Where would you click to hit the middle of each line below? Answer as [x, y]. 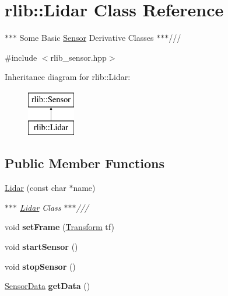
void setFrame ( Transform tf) [59, 227]
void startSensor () [41, 247]
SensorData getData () [48, 286]
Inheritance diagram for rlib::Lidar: [68, 77]
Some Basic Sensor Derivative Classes [87, 38]
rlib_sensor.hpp [78, 57]
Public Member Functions [85, 163]
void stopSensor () [40, 266]
